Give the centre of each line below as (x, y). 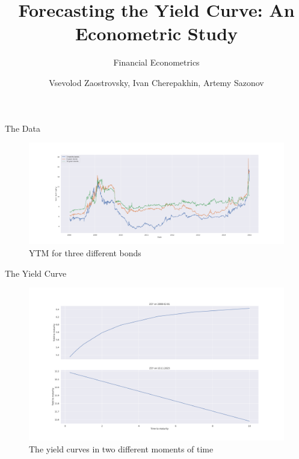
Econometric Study (156, 33)
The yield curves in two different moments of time (121, 449)
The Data (23, 128)
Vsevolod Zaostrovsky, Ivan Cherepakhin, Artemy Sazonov (156, 82)
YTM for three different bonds (85, 253)
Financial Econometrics (156, 62)
